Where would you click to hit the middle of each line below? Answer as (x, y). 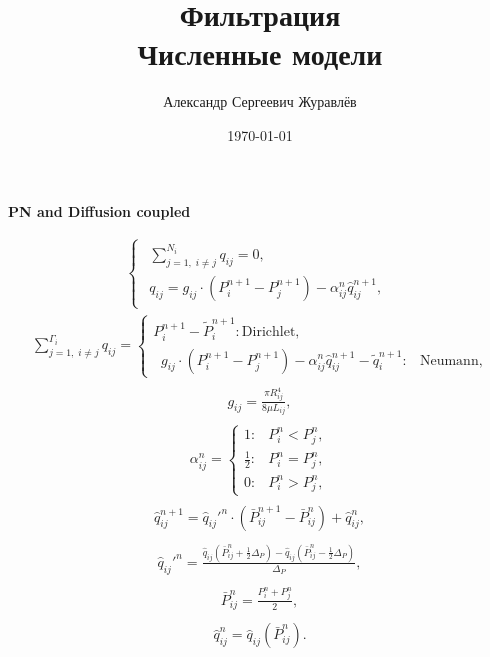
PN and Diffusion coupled (99, 210)
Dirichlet (268, 332)
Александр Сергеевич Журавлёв (260, 101)
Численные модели (260, 53)
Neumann (449, 360)
